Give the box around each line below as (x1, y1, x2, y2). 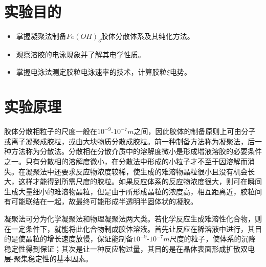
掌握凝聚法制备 (16, 31, 66, 41)
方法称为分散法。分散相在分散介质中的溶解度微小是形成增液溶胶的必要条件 (11, 146, 262, 157)
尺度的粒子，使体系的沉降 (169, 233, 256, 244)
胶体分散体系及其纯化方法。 (101, 31, 194, 41)
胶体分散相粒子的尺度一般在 (4, 126, 97, 137)
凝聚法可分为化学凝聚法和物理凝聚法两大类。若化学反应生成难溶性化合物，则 (4, 213, 262, 224)
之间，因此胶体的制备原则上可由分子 (134, 126, 256, 137)
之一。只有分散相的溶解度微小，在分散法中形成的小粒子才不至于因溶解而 (4, 156, 248, 167)
